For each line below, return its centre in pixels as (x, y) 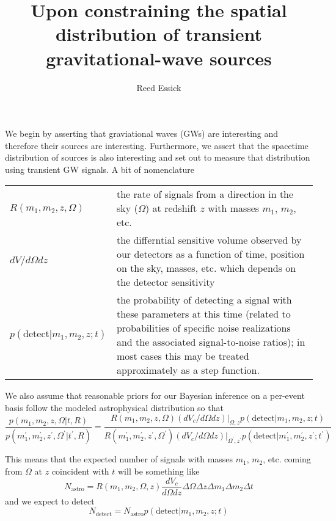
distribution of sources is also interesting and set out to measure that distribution (158, 157)
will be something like (159, 471)
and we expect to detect (50, 501)
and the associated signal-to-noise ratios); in (211, 342)
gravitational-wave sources (159, 58)
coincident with (80, 471)
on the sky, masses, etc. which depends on (206, 268)
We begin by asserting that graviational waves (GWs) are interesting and (142, 133)
